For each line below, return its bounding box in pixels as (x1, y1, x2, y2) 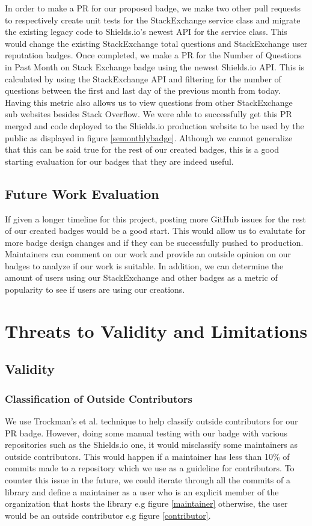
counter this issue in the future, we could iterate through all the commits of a (5, 474, 290, 486)
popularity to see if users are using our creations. (5, 283, 185, 296)
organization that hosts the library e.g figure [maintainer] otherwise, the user (5, 497, 288, 510)
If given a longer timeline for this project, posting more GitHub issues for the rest (5, 212, 306, 225)
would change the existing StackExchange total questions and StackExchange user (5, 37, 308, 49)
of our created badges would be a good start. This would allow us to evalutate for (5, 224, 306, 237)
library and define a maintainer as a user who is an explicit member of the (5, 485, 279, 498)
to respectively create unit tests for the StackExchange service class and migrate (5, 13, 301, 26)
